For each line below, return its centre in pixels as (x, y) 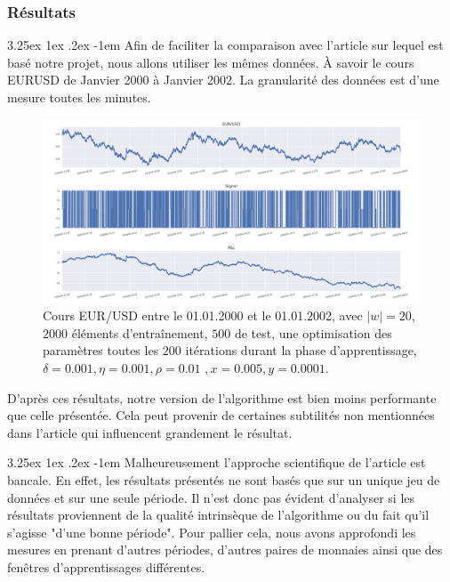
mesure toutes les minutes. (79, 97)
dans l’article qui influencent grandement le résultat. (150, 432)
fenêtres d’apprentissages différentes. (106, 566)
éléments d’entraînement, (140, 332)
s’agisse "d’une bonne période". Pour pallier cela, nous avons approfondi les (212, 532)
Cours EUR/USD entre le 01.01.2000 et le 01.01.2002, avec (203, 315)
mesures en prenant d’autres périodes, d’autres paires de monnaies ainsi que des (225, 550)
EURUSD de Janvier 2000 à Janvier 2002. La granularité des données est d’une (223, 80)
